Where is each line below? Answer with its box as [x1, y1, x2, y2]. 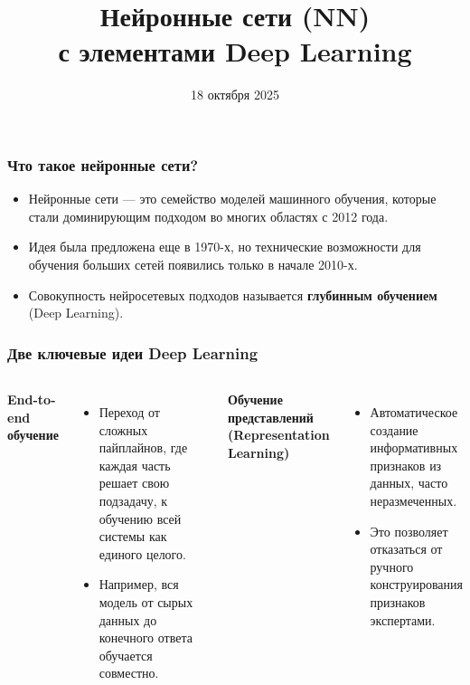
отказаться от [370, 539, 443, 558]
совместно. [99, 663, 159, 682]
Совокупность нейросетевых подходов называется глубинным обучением [28, 285, 437, 304]
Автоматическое [370, 402, 458, 421]
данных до [99, 610, 157, 629]
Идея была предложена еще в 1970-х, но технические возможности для [28, 237, 421, 256]
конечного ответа [99, 628, 193, 647]
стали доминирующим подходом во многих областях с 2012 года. [28, 206, 389, 225]
